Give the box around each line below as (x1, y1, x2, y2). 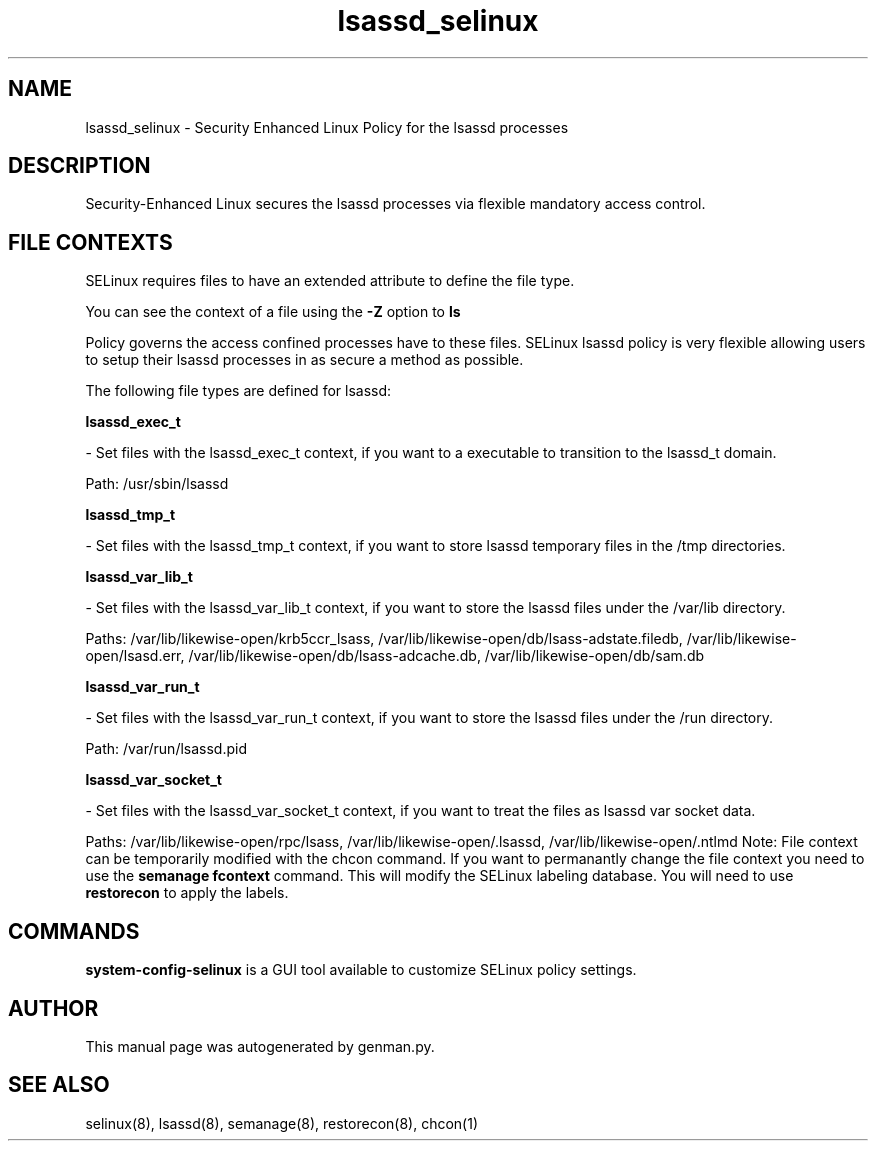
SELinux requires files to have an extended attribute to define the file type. (85, 272, 575, 290)
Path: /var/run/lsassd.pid (85, 740, 247, 758)
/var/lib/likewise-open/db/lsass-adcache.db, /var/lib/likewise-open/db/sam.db (188, 647, 705, 665)
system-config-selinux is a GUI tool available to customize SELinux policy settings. (85, 961, 637, 979)
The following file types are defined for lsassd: (85, 382, 392, 400)
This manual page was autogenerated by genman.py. (85, 1037, 435, 1055)
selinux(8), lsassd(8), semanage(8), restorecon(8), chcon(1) (85, 1114, 478, 1132)
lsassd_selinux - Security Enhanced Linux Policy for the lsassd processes (85, 118, 569, 136)
